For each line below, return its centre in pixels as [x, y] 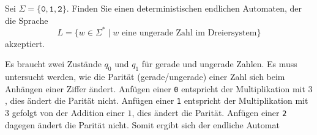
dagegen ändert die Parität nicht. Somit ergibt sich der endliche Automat [142, 124]
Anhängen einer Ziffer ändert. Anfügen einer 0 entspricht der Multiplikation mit [155, 88]
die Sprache [27, 20]
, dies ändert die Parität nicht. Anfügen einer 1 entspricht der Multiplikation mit [157, 100]
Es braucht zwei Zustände [53, 64]
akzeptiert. [25, 43]
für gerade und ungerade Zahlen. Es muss [219, 64]
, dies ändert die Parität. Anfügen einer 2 [209, 112]
